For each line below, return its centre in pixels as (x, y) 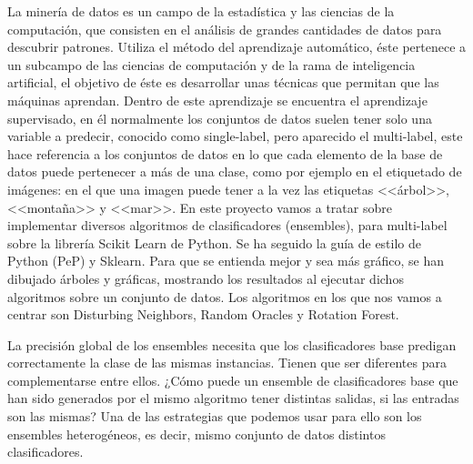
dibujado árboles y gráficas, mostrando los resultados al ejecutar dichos (206, 278)
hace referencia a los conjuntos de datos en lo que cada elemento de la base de (225, 153)
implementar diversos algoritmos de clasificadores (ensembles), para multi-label (227, 225)
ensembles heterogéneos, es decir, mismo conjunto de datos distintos (196, 434)
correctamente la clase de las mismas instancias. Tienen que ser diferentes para (227, 363)
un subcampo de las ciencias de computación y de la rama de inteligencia (211, 64)
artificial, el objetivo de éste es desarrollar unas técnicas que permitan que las (223, 82)
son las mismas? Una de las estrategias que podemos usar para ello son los (215, 416)
